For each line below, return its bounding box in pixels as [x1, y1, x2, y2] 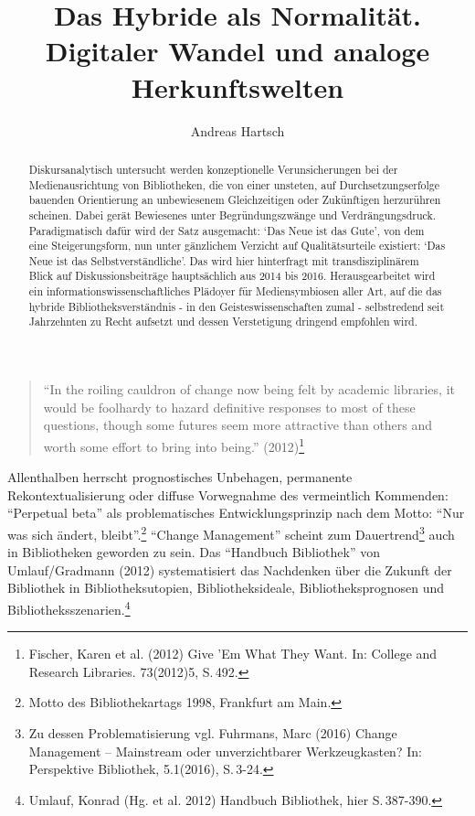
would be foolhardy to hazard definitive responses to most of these [43, 397, 416, 416]
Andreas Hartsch [190, 121, 285, 140]
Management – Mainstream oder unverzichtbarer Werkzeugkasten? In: [28, 741, 422, 760]
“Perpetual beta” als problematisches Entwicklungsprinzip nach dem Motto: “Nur [7, 503, 465, 522]
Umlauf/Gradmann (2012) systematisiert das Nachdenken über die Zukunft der [7, 560, 452, 579]
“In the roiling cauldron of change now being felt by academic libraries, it [43, 380, 455, 399]
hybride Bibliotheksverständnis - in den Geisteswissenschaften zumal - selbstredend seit [28, 298, 445, 314]
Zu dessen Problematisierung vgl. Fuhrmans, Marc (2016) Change [28, 723, 397, 742]
